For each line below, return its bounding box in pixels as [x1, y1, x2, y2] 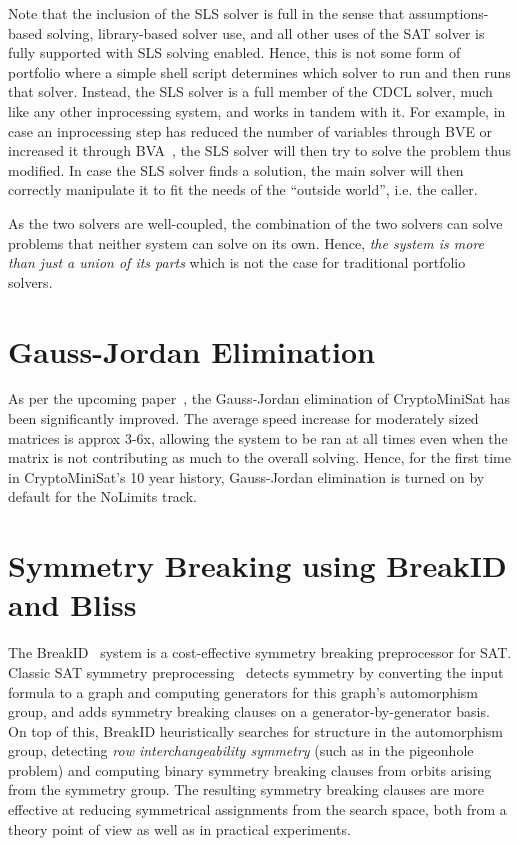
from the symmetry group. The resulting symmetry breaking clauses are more [8, 779, 484, 800]
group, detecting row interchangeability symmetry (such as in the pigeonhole [8, 740, 474, 761]
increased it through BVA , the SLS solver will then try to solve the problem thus [8, 140, 511, 161]
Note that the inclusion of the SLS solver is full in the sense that [8, 3, 405, 23]
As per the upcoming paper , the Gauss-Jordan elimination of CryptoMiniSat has [8, 388, 511, 409]
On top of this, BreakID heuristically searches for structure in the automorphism [8, 720, 504, 741]
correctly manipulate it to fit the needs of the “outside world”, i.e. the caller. [8, 179, 478, 200]
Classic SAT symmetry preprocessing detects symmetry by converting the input [8, 661, 504, 682]
